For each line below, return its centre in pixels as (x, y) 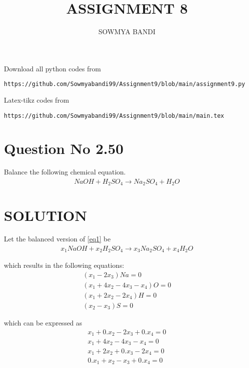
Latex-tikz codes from (37, 99)
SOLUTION (46, 215)
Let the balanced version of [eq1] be (57, 239)
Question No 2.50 (64, 148)
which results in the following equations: (64, 265)
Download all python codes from (52, 68)
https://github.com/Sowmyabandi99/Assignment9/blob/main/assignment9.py (124, 84)
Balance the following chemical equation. (65, 172)
